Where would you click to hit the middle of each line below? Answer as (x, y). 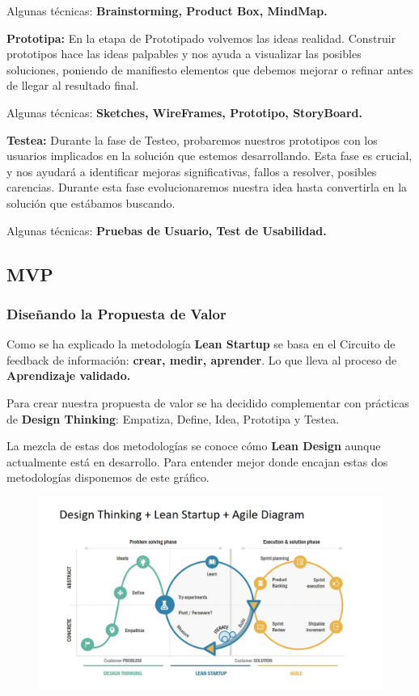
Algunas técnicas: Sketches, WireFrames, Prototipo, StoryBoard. (184, 112)
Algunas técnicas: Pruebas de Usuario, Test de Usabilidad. (167, 230)
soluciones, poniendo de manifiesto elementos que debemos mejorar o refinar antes (210, 69)
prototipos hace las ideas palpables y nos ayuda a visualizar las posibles (184, 54)
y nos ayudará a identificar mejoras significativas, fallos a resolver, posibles (192, 171)
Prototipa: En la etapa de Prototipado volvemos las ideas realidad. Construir (201, 38)
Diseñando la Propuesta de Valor (116, 313)
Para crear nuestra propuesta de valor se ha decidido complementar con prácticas (208, 402)
